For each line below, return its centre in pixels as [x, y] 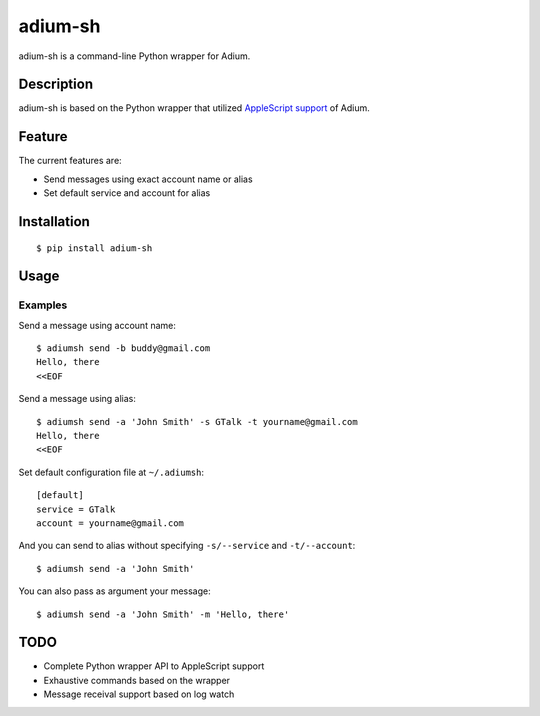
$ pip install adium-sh [94, 248]
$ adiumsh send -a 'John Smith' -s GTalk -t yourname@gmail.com [197, 421]
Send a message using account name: [97, 325]
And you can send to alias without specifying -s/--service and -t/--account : [187, 546]
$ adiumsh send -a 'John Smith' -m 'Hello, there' [163, 614]
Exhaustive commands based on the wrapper [136, 680]
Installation [54, 221]
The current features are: [70, 161]
